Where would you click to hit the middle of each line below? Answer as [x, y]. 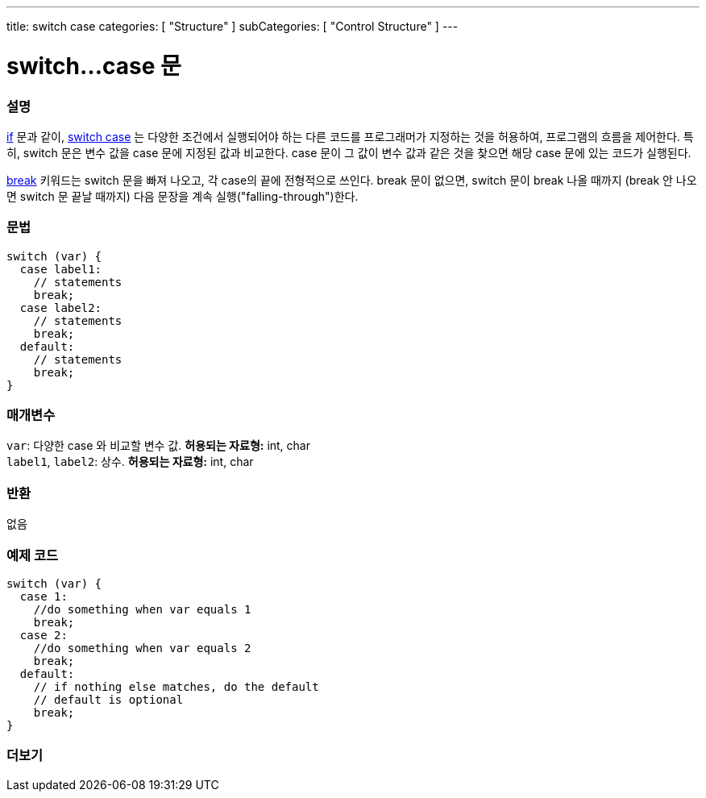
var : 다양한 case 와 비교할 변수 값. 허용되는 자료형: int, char [158, 446]
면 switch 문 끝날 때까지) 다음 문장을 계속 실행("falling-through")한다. [183, 196]
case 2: [44, 635]
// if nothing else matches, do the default [176, 686]
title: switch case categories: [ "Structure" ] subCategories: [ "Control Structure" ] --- [233, 26]
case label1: [61, 269]
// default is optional [108, 699]
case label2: [61, 308]
